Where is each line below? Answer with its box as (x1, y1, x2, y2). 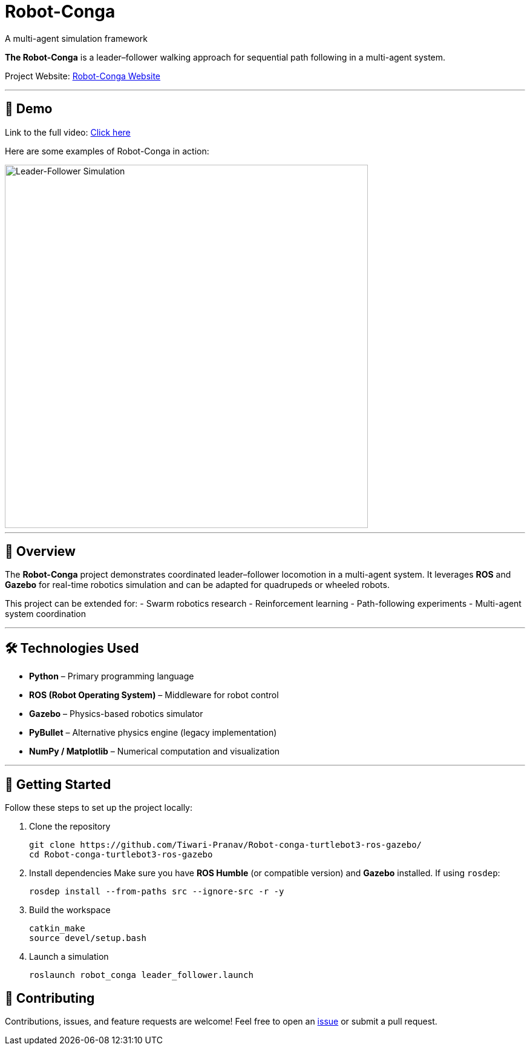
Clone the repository (29, 821, 111, 832)
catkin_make (29, 923, 85, 934)
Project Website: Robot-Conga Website (5, 70, 161, 81)
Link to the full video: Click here (5, 127, 131, 137)
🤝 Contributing (5, 990, 95, 1006)
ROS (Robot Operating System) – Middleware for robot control (29, 690, 279, 701)
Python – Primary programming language (29, 671, 194, 682)
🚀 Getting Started (5, 776, 111, 792)
